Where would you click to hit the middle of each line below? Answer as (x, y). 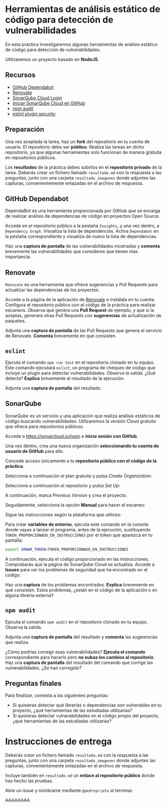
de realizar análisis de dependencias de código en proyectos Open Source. (82, 216)
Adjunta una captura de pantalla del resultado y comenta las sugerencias (81, 637)
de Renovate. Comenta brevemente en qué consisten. (61, 336)
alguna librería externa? (29, 595)
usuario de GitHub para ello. (34, 451)
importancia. (18, 257)
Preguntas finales (33, 683)
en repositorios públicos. (31, 157)
